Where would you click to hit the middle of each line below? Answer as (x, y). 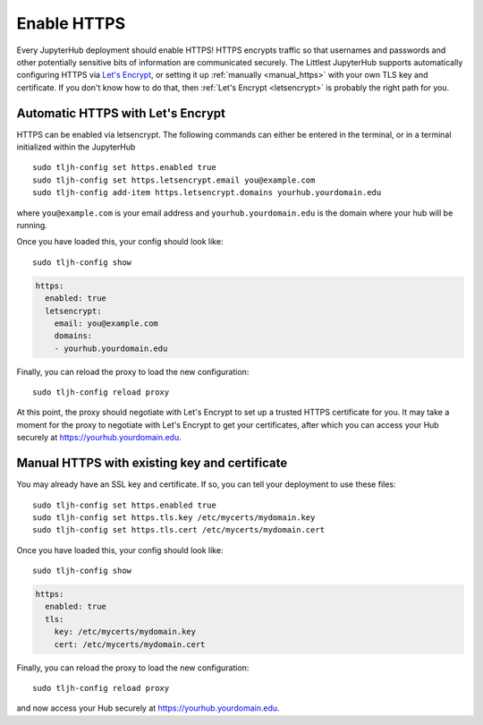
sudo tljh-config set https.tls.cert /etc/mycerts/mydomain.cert (179, 530)
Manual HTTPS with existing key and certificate (152, 463)
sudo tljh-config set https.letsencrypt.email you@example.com (174, 180)
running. (32, 225)
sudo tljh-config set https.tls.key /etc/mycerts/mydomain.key (174, 517)
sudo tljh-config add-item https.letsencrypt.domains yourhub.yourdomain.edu (207, 193)
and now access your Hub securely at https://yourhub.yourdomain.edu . (148, 708)
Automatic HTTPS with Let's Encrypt (121, 113)
